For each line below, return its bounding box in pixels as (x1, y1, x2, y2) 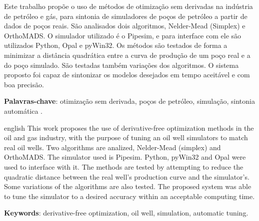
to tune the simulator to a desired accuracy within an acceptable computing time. (4, 191, 255, 201)
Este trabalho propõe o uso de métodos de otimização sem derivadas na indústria (4, 1, 253, 11)
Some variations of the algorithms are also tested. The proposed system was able (4, 181, 251, 192)
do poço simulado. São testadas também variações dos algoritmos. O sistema (4, 59, 239, 70)
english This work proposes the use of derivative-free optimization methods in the (4, 122, 254, 133)
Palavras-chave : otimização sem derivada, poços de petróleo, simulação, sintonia (4, 96, 255, 106)
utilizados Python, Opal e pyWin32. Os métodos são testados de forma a (4, 40, 227, 50)
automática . (4, 105, 42, 116)
